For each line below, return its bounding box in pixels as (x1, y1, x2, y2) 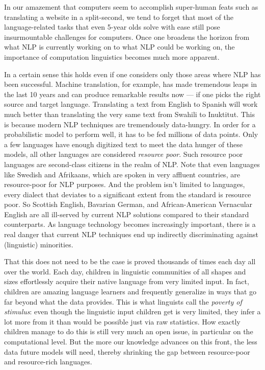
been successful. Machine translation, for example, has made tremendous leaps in (4, 79, 257, 89)
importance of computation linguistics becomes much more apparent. (4, 51, 220, 62)
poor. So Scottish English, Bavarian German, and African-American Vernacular (4, 199, 253, 210)
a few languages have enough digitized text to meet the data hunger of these (4, 138, 243, 149)
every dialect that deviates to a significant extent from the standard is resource (4, 189, 251, 199)
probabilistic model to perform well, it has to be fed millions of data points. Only (4, 129, 258, 140)
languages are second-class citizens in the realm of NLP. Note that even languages (4, 158, 260, 169)
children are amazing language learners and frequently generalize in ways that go (4, 286, 257, 297)
